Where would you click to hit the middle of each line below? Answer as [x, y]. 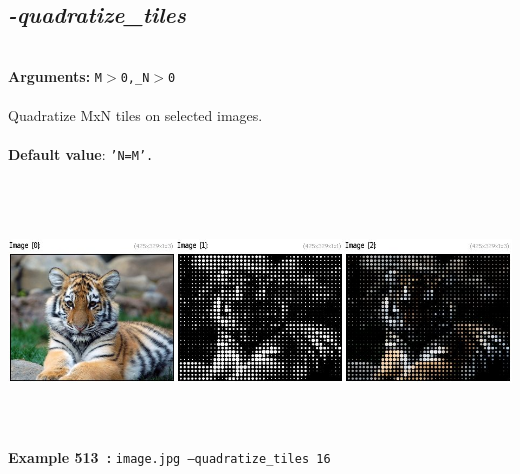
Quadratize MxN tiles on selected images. [135, 115]
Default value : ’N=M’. [81, 154]
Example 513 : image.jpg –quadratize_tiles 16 [169, 457]
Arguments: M [55, 75]
